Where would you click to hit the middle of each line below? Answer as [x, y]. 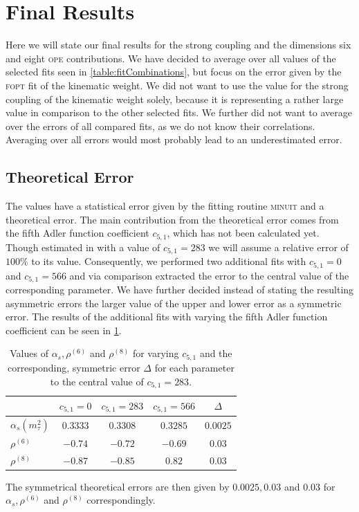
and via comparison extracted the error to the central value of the [209, 275]
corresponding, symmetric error [74, 367]
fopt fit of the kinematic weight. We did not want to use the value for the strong [177, 85]
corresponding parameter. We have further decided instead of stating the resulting [180, 290]
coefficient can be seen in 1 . [64, 330]
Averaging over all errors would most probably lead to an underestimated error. [174, 139]
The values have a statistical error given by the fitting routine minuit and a [165, 206]
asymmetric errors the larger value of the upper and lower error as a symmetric [174, 303]
